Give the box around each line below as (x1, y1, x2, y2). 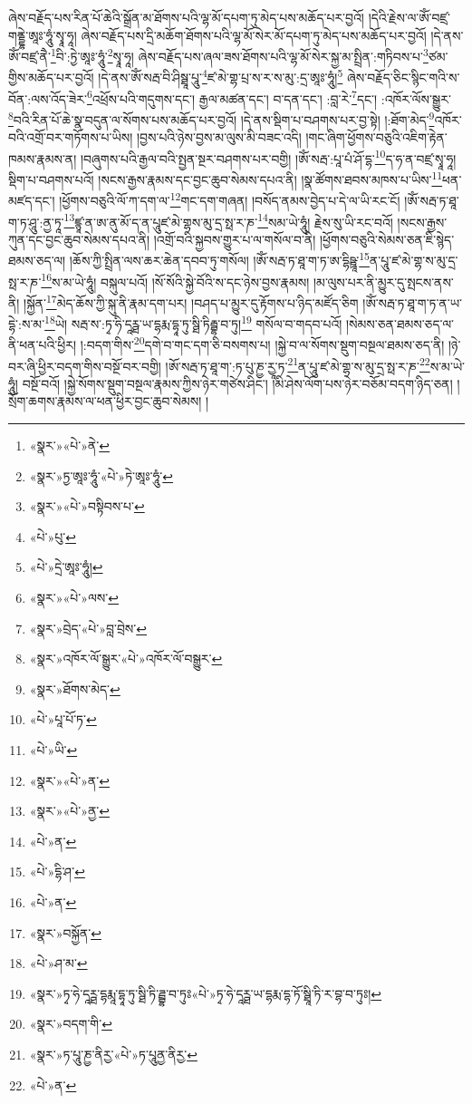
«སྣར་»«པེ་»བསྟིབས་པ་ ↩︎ (29, 497, 145, 516)
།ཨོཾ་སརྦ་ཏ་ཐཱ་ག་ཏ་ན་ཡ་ (362, 293, 462, 312)
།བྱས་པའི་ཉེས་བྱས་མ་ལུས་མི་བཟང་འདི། (136, 128, 302, 147)
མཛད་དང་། (8, 190, 55, 209)
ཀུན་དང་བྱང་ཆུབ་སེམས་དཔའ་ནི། (8, 229, 150, 248)
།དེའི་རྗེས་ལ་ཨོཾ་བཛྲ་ (368, 8, 450, 26)
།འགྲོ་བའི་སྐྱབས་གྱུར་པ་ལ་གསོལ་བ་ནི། (153, 229, 316, 248)
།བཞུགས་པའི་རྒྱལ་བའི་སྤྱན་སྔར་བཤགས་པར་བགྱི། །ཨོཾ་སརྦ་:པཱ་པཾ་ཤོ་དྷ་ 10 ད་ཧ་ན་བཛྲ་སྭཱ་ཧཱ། (80, 146, 457, 168)
